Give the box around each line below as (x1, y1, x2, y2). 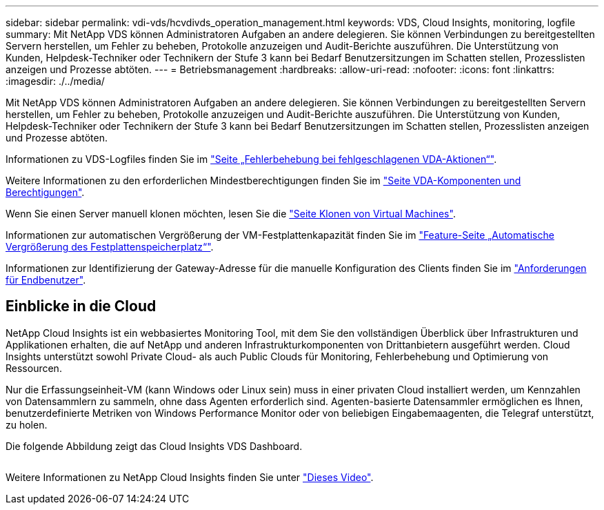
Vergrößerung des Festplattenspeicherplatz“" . (6, 241, 214, 253)
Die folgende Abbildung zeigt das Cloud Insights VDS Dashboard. (6, 440, 303, 452)
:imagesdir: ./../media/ (6, 75, 105, 87)
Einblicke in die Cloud (6, 297, 157, 315)
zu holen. (6, 418, 48, 431)
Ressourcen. (6, 362, 62, 374)
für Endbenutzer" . (6, 274, 86, 286)
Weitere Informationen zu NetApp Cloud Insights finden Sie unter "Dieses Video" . (6, 471, 374, 483)
